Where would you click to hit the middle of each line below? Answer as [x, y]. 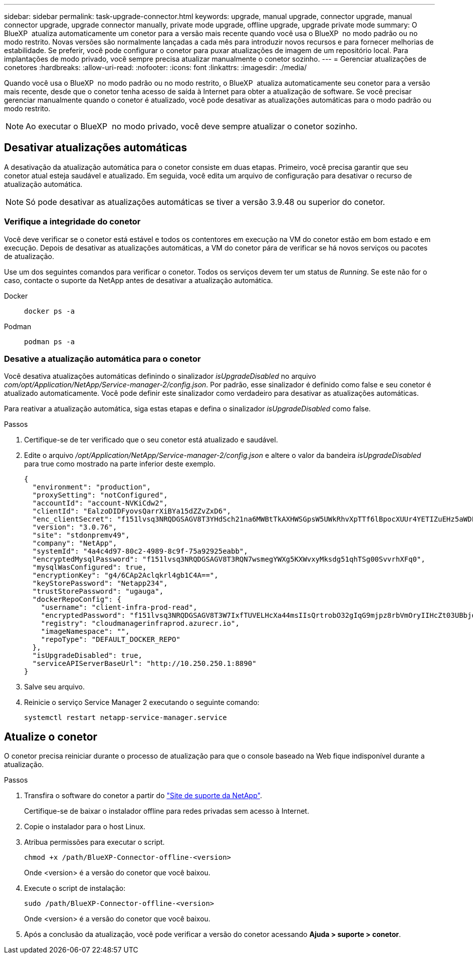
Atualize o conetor [51, 737]
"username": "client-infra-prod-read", [119, 608]
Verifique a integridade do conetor [72, 222]
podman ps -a [50, 341]
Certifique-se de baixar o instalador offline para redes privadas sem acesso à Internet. [167, 811]
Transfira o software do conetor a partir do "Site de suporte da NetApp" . [143, 796]
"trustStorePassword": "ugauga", [98, 591]
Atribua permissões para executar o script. [94, 842]
